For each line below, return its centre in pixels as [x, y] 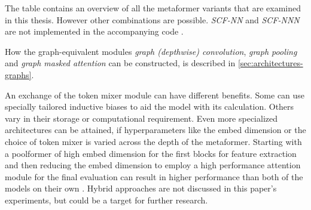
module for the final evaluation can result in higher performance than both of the [154, 176]
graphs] [18, 74]
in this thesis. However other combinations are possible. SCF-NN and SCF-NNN [152, 19]
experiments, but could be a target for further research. [106, 200]
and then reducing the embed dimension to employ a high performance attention [153, 165]
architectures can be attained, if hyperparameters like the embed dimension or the [155, 130]
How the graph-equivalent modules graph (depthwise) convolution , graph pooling [151, 51]
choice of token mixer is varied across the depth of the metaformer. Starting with [153, 141]
